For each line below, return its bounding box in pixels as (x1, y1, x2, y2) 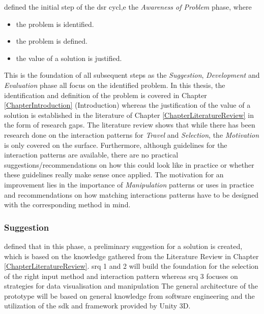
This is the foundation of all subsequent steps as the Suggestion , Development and (4, 70, 260, 80)
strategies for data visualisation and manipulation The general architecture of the (4, 280, 258, 291)
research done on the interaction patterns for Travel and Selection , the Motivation (4, 129, 259, 140)
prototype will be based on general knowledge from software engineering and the (4, 290, 255, 301)
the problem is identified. (16, 18, 94, 29)
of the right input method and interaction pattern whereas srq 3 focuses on (4, 270, 238, 281)
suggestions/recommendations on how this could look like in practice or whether (4, 159, 254, 170)
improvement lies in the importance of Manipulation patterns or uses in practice (4, 179, 254, 190)
